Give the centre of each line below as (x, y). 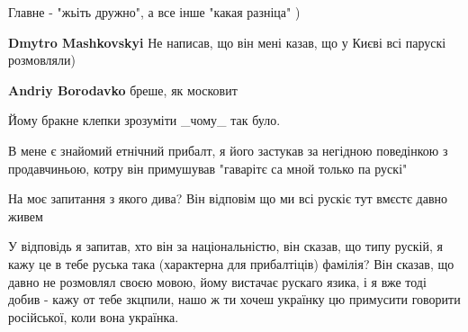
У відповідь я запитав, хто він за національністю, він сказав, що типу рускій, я (225, 246)
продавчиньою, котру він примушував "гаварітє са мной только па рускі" (208, 168)
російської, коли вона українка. (94, 316)
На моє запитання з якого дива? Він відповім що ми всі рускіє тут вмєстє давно (228, 198)
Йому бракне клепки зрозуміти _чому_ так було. (144, 120)
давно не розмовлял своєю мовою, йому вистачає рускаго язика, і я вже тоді (217, 281)
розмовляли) (42, 60)
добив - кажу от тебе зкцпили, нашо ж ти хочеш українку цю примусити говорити (234, 299)
